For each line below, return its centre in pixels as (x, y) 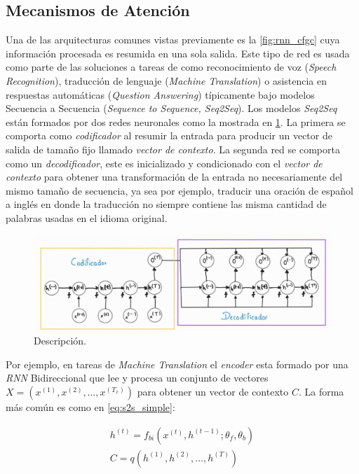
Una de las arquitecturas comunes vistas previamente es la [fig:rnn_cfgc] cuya (173, 40)
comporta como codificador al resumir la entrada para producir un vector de (169, 135)
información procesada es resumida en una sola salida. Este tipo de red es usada (178, 53)
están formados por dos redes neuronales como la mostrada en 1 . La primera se (176, 121)
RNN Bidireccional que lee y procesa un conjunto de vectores (137, 378)
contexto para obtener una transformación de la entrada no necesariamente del (174, 177)
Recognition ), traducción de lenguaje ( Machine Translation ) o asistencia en (167, 80)
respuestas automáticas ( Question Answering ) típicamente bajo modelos (160, 94)
